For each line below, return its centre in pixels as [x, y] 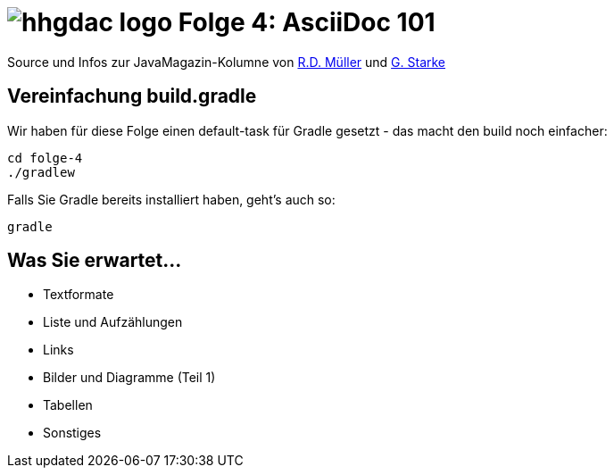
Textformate [79, 295]
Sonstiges [72, 433]
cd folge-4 [45, 158]
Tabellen [68, 405]
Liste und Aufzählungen [113, 322]
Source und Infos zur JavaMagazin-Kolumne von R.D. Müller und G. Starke [227, 62]
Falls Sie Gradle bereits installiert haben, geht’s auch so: [171, 199]
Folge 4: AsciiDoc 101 [307, 22]
